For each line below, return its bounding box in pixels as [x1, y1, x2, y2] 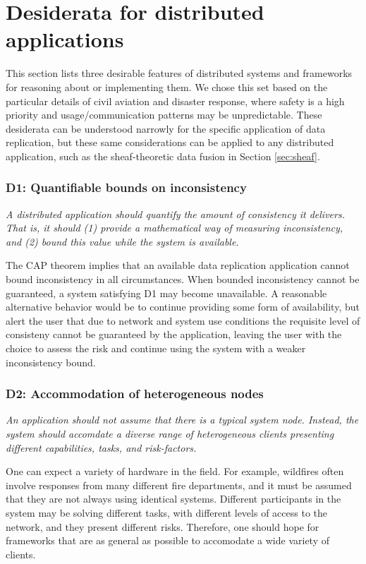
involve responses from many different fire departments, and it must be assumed [6, 477, 352, 492]
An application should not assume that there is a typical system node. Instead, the [6, 412, 359, 427]
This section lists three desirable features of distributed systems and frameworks [6, 66, 353, 80]
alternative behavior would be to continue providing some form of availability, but [6, 299, 360, 314]
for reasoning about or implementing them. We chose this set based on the [6, 79, 328, 94]
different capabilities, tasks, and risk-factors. [6, 440, 197, 455]
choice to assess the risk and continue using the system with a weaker [6, 341, 306, 356]
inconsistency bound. [6, 354, 96, 369]
